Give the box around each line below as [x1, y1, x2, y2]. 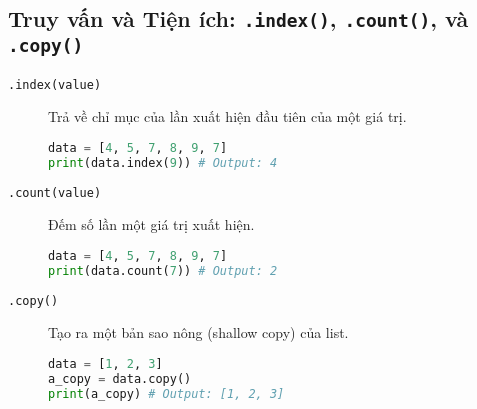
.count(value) [8, 185, 102, 200]
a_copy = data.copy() [48, 371, 192, 386]
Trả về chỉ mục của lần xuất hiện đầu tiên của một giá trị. [48, 106, 407, 127]
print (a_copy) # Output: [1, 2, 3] [48, 386, 285, 401]
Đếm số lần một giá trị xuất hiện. [48, 214, 255, 235]
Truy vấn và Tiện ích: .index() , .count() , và [8, 3, 469, 34]
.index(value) [8, 77, 102, 92]
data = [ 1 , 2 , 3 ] [48, 357, 163, 371]
